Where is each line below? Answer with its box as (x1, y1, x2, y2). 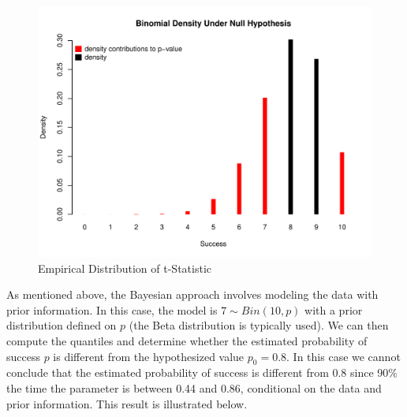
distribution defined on (6, 317, 117, 333)
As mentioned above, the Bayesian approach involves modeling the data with (6, 286, 379, 303)
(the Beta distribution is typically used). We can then (129, 317, 389, 333)
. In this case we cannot (286, 348, 401, 364)
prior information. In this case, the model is (6, 301, 218, 318)
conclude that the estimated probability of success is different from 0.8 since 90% (6, 364, 398, 381)
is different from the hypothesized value (53, 348, 245, 364)
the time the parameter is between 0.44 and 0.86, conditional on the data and (6, 379, 382, 396)
